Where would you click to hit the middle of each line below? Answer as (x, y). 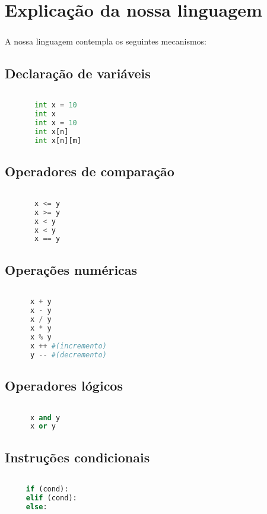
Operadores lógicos (64, 385)
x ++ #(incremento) (68, 346)
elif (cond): (51, 498)
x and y (45, 418)
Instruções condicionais (77, 457)
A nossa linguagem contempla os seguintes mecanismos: (106, 41)
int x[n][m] (58, 140)
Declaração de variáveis (78, 73)
